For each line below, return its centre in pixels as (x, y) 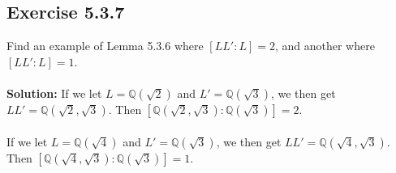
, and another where (325, 46)
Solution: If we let (54, 93)
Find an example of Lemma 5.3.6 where (105, 46)
